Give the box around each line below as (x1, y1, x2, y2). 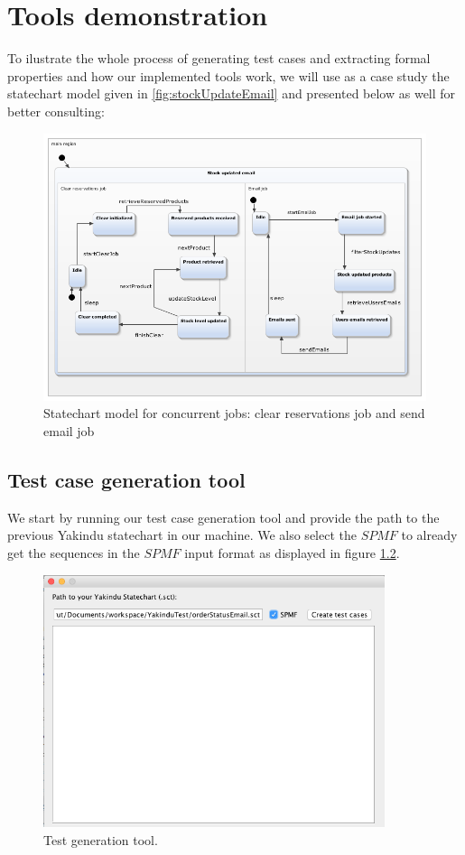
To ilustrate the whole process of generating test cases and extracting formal (7, 49, 431, 68)
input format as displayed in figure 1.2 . (184, 544, 400, 562)
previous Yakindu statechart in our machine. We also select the (7, 525, 357, 544)
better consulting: (7, 101, 105, 120)
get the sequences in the (7, 544, 140, 562)
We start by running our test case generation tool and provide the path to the (7, 507, 440, 526)
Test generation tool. (43, 830, 158, 849)
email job (43, 422, 95, 441)
